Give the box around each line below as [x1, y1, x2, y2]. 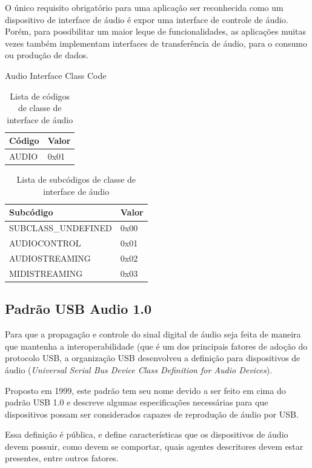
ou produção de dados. [5, 49, 89, 61]
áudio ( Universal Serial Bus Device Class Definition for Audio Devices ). [5, 363, 273, 376]
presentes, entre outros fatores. [5, 452, 119, 464]
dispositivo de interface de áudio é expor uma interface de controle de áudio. [5, 13, 288, 25]
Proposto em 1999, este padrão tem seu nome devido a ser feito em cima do [5, 384, 286, 396]
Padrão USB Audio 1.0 [5, 299, 152, 318]
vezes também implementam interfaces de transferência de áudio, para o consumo [5, 36, 307, 49]
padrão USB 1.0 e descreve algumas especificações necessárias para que [5, 396, 268, 409]
